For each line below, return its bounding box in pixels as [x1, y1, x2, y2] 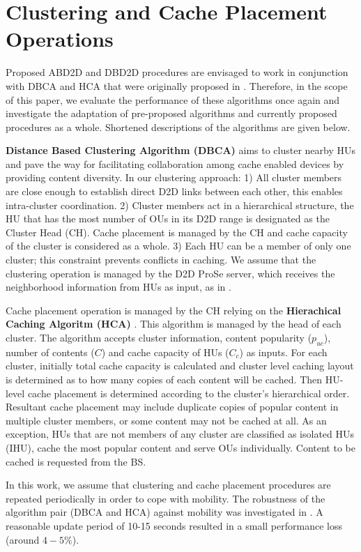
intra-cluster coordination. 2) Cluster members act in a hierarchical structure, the [6, 197, 354, 212]
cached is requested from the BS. [6, 454, 146, 468]
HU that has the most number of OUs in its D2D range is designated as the [6, 211, 330, 226]
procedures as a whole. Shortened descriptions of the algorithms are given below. [6, 119, 351, 134]
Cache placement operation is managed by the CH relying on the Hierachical [6, 302, 341, 317]
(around [6, 532, 40, 546]
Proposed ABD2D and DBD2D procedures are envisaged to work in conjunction [6, 65, 348, 79]
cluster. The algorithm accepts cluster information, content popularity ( [6, 330, 312, 344]
